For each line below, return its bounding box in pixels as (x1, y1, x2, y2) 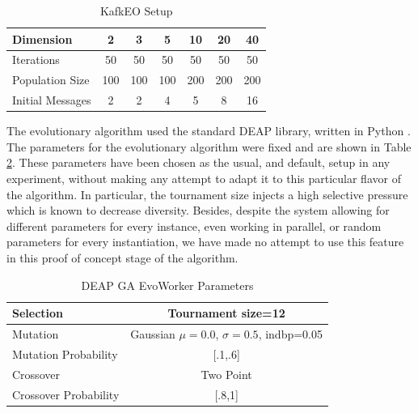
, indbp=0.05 (258, 326, 323, 342)
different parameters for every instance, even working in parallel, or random (6, 217, 382, 234)
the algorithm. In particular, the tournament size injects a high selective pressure (6, 185, 408, 202)
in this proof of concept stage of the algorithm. (6, 249, 239, 266)
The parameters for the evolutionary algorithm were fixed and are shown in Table (6, 138, 412, 155)
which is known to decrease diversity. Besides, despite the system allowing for (6, 202, 390, 219)
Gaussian (130, 326, 175, 342)
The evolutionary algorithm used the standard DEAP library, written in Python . (6, 122, 411, 139)
